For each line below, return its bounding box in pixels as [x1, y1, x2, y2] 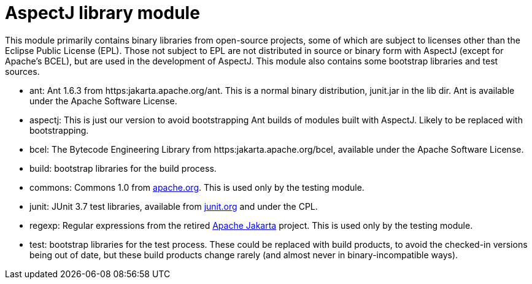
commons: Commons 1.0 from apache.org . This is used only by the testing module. [29, 182, 364, 193]
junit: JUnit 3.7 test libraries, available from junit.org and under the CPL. [29, 201, 318, 212]
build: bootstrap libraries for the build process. [29, 163, 217, 174]
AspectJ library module [5, 2, 200, 23]
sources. [5, 66, 40, 77]
